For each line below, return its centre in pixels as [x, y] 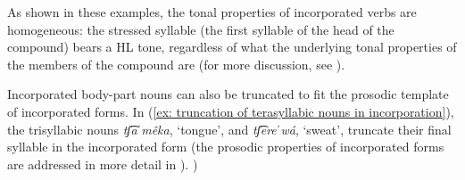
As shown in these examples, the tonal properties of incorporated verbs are [212, 12]
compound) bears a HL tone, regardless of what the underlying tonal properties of [232, 47]
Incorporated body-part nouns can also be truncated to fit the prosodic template [228, 94]
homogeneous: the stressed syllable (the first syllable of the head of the [201, 29]
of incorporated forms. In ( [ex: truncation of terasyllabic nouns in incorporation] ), [231, 111]
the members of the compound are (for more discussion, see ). [176, 64]
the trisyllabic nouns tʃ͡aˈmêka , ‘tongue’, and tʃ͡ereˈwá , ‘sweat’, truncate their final [229, 129]
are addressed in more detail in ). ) [103, 164]
